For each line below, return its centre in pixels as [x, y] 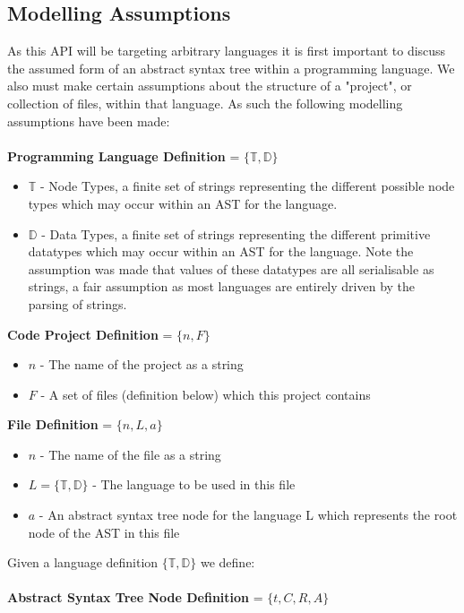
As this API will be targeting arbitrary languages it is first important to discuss [227, 51]
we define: [228, 562]
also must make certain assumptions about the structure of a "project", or [210, 86]
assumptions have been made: [89, 121]
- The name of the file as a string [130, 454]
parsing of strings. [77, 303]
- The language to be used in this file [194, 484]
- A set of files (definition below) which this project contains [206, 394]
